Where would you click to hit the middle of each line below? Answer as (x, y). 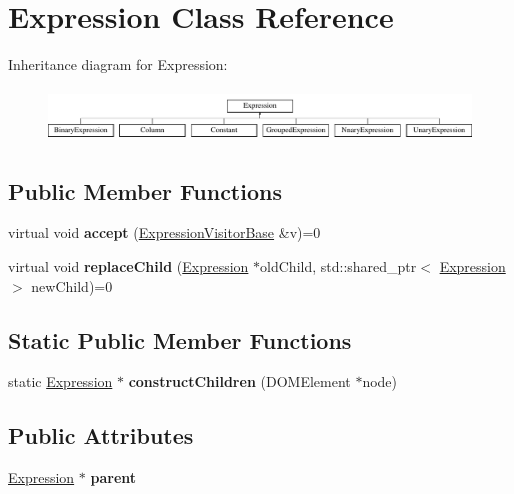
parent (113, 477)
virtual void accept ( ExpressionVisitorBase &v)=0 (164, 232)
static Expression (60, 381)
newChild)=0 (72, 285)
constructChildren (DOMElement (239, 381)
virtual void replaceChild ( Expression (128, 265)
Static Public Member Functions (180, 339)
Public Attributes (101, 435)
